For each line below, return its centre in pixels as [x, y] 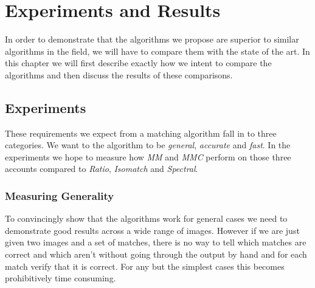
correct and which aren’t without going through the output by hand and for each [156, 254]
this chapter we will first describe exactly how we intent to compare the [138, 63]
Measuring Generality [60, 196]
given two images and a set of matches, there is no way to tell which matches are [156, 242]
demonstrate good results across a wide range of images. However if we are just [152, 230]
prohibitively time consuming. [61, 278]
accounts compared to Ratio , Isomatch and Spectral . [102, 169]
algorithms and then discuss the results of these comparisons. [119, 74]
